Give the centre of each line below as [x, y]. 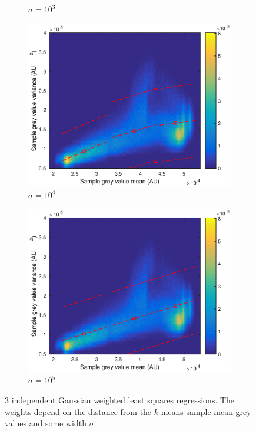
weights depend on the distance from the [78, 411]
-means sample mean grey [205, 411]
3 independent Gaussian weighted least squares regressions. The [120, 399]
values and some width [46, 423]
